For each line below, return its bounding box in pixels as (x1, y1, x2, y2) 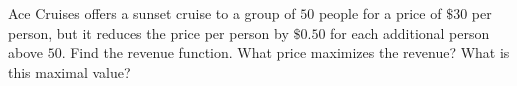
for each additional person (330, 22, 490, 43)
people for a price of (318, 3, 442, 23)
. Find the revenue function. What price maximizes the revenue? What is (61, 42, 510, 63)
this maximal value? (8, 61, 131, 82)
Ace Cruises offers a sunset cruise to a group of (8, 3, 296, 23)
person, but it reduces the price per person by (8, 22, 289, 43)
